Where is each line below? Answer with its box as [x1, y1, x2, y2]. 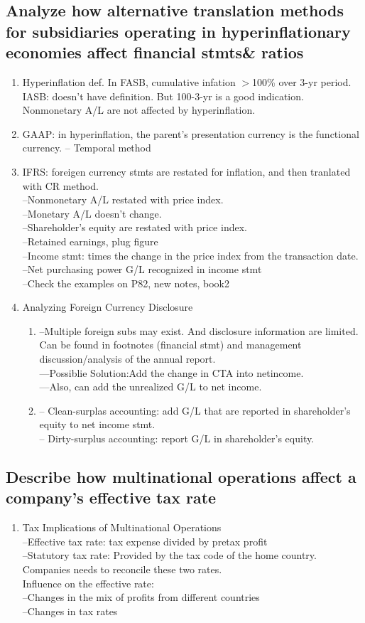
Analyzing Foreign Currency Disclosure [22, 299, 193, 314]
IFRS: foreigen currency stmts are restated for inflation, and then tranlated [22, 164, 351, 179]
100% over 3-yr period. [252, 74, 352, 89]
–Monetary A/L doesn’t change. [22, 206, 162, 220]
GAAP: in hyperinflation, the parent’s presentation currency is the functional [22, 126, 359, 141]
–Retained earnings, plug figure [22, 233, 158, 248]
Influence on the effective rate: [22, 575, 154, 590]
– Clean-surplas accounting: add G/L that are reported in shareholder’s [39, 403, 351, 417]
